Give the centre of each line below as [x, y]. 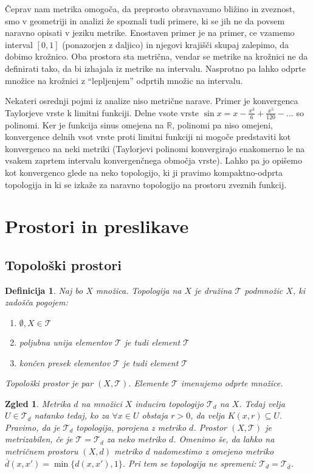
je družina [213, 290]
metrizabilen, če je [39, 439]
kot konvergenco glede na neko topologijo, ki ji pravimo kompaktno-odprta [144, 172]
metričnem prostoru [42, 451]
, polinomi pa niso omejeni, [222, 124]
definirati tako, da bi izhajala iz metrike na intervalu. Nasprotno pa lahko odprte [155, 68]
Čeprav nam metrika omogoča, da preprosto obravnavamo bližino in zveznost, [150, 9]
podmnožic [264, 290]
